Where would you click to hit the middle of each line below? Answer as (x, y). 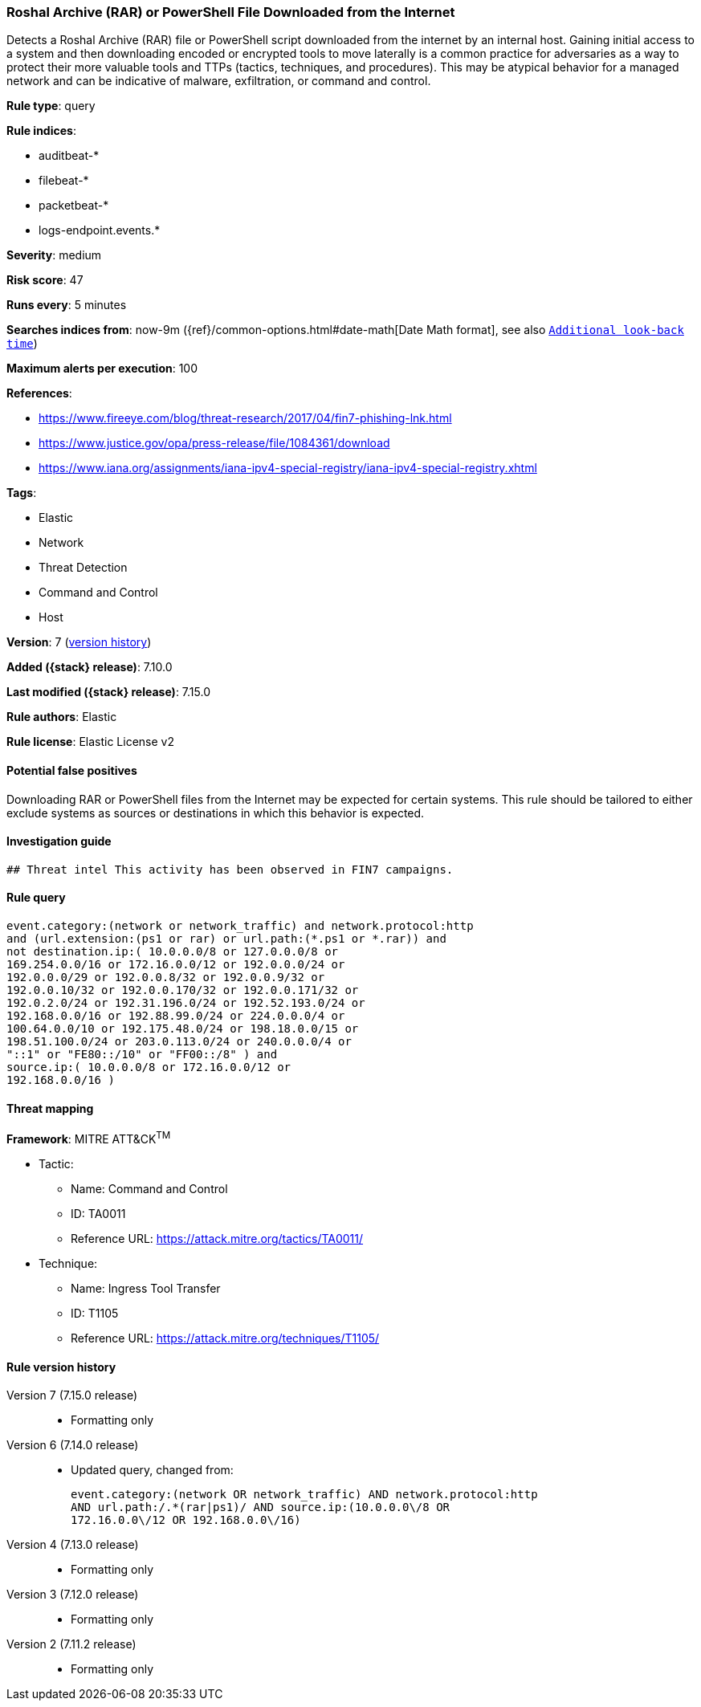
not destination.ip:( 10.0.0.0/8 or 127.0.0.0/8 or (173, 952)
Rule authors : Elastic (62, 717)
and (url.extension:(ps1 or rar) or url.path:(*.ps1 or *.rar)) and (226, 939)
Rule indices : (41, 131)
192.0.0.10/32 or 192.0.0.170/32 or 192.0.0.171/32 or (183, 990)
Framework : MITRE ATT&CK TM (89, 1138)
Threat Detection (83, 568)
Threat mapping (50, 1108)
